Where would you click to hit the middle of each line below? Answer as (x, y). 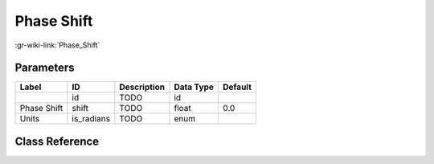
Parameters (45, 68)
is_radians (91, 119)
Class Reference (57, 141)
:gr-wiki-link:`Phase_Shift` (57, 45)
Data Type (194, 87)
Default (237, 87)
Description (142, 87)
